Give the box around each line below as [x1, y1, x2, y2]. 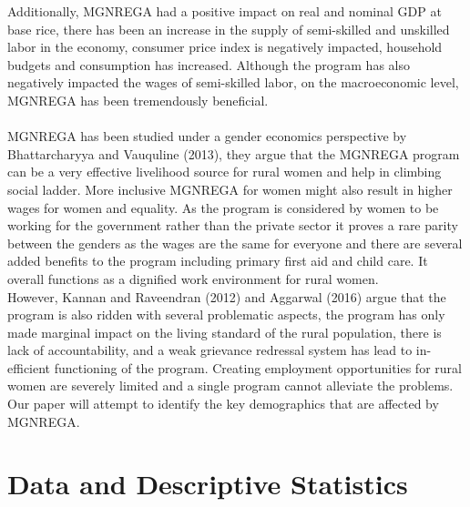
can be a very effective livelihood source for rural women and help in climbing [7, 162, 442, 181]
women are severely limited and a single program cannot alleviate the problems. [7, 376, 454, 395]
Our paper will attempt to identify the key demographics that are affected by [7, 394, 439, 413]
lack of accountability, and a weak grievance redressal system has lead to [7, 340, 413, 360]
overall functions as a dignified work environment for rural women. [7, 269, 379, 288]
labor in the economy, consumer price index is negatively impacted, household [7, 37, 443, 56]
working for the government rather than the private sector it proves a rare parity [7, 216, 458, 235]
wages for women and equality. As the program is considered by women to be [7, 198, 439, 217]
